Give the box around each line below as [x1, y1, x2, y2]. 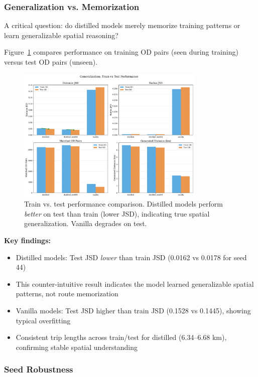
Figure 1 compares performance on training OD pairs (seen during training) [4, 47, 238, 57]
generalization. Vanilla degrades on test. [24, 218, 147, 229]
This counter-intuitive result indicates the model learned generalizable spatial [16, 278, 254, 289]
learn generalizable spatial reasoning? [4, 30, 118, 40]
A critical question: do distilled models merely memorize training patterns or [4, 20, 240, 31]
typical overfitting [16, 315, 71, 325]
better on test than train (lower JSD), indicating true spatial [24, 208, 210, 219]
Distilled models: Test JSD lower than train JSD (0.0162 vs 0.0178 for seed [16, 252, 247, 262]
